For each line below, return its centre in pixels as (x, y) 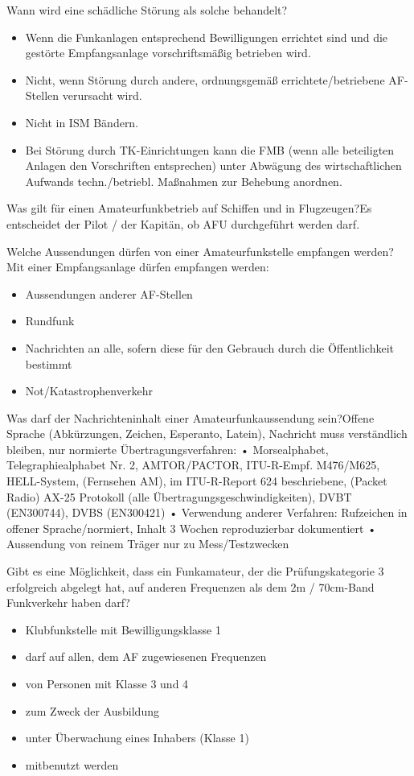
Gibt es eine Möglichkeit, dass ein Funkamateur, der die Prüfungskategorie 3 (195, 571)
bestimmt (49, 363)
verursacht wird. (102, 95)
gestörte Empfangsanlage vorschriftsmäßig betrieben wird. (168, 53)
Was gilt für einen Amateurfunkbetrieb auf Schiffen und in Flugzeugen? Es (189, 208)
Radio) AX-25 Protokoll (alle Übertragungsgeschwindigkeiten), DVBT (179, 496)
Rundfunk (50, 321)
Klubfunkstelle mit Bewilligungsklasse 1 (123, 629)
